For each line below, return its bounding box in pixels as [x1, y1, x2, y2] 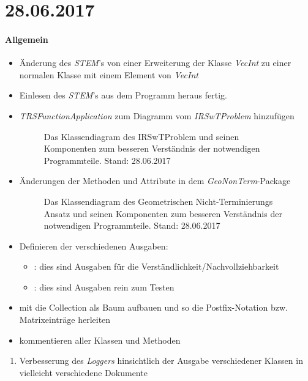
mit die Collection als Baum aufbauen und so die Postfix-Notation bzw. [19, 301, 288, 314]
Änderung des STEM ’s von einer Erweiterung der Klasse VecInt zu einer [19, 56, 291, 69]
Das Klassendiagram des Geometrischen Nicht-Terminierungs [43, 194, 273, 207]
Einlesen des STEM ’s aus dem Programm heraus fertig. [19, 89, 227, 102]
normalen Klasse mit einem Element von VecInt [19, 68, 198, 81]
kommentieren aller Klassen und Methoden [19, 333, 181, 346]
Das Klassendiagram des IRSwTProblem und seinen [43, 130, 239, 142]
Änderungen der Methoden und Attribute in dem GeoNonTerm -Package [19, 174, 291, 187]
